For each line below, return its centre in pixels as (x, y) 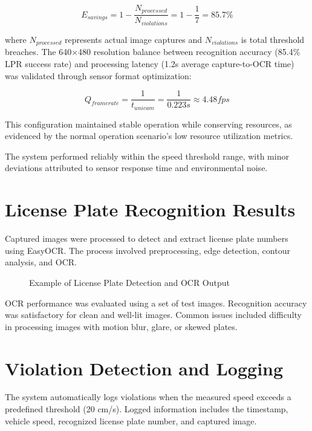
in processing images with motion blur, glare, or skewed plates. (121, 326)
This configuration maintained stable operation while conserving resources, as (148, 124)
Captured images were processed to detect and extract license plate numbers (147, 238)
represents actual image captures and (134, 39)
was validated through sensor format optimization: (98, 75)
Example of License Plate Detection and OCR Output (129, 282)
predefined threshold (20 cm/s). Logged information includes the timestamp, (147, 409)
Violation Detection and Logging (144, 368)
